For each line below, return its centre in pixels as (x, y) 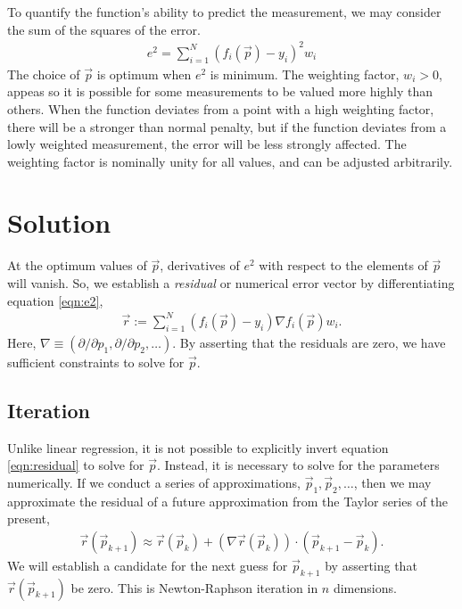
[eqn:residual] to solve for (76, 465)
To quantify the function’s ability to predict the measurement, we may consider (224, 12)
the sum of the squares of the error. (104, 29)
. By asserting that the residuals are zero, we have (309, 342)
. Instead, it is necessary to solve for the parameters (298, 465)
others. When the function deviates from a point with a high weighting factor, (221, 108)
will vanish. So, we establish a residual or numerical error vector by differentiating (231, 283)
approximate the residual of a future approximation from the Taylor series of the (228, 501)
